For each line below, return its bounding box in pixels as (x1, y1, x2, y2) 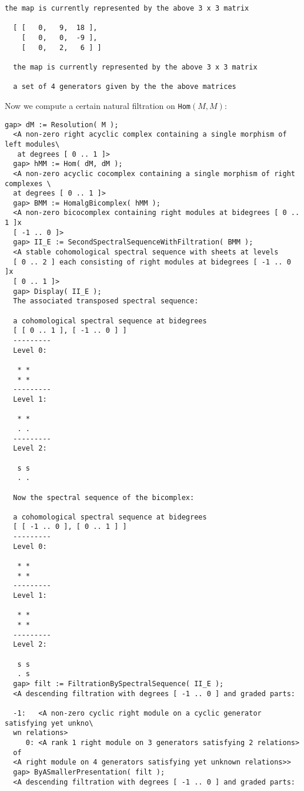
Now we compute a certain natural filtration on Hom (5, 99, 191, 111)
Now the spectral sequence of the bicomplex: (13, 493, 195, 502)
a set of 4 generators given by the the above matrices (13, 82, 236, 91)
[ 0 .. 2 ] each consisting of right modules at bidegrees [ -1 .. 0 (13, 257, 291, 266)
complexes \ (5, 179, 51, 188)
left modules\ (5, 140, 60, 148)
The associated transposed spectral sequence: (13, 297, 199, 306)
